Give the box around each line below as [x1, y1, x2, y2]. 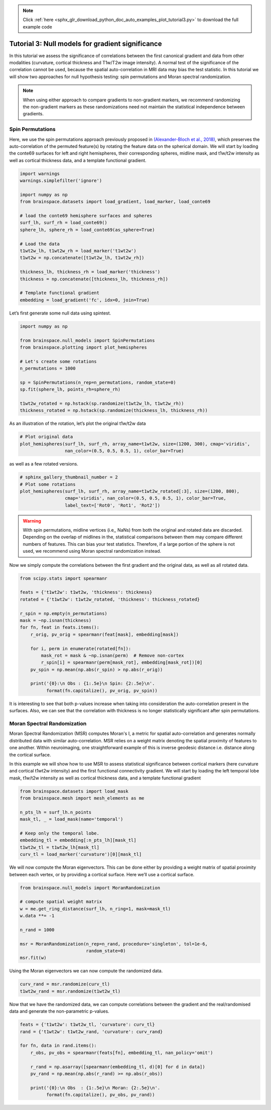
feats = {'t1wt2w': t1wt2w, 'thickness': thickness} [20, 589, 153, 595]
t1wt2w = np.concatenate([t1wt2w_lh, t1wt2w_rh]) [20, 255, 145, 261]
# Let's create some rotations [20, 359, 97, 364]
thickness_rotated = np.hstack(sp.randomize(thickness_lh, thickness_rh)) [20, 408, 208, 413]
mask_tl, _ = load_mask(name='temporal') [20, 817, 123, 822]
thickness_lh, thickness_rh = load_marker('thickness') [20, 269, 161, 275]
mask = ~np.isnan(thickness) [20, 617, 92, 623]
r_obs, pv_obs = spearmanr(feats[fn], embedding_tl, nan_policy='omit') [30, 1050, 213, 1055]
